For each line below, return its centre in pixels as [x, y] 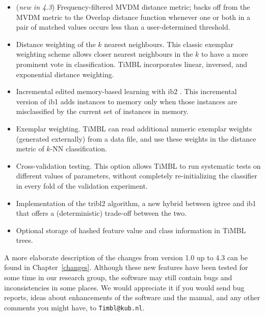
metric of [30, 149]
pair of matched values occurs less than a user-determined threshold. [123, 27]
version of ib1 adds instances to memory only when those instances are [127, 101]
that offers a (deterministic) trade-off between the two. [101, 213]
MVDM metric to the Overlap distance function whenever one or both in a [133, 17]
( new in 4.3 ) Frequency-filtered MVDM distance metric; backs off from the [133, 7]
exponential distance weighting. [65, 74]
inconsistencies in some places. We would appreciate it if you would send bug [124, 287]
